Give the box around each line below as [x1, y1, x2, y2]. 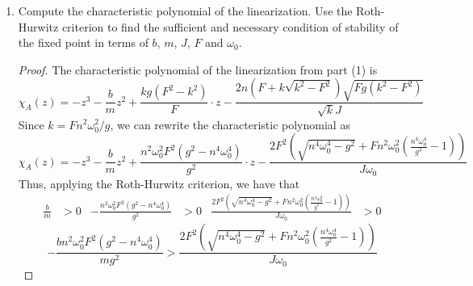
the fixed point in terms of [18, 34, 149, 51]
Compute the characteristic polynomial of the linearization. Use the [18, 2, 353, 19]
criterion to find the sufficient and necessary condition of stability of [61, 18, 399, 35]
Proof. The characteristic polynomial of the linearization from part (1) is [18, 61, 378, 78]
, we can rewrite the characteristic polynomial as [110, 116, 350, 132]
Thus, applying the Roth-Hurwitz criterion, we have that [18, 175, 300, 191]
